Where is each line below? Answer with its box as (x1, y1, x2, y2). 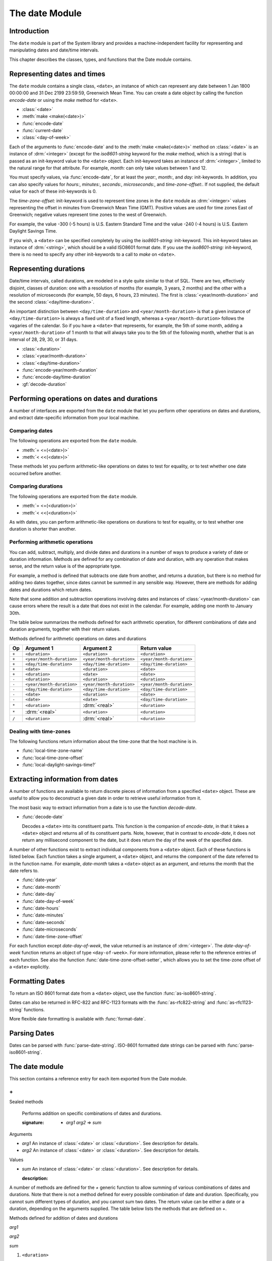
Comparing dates (9, 427, 53, 434)
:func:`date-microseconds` (22, 926, 78, 933)
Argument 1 (25, 645, 54, 652)
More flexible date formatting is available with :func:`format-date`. (9, 1016, 146, 1022)
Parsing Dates (9, 1029, 54, 1038)
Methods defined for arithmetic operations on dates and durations (9, 636, 147, 642)
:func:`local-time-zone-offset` (22, 755, 84, 761)
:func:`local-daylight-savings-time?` (22, 762, 97, 768)
